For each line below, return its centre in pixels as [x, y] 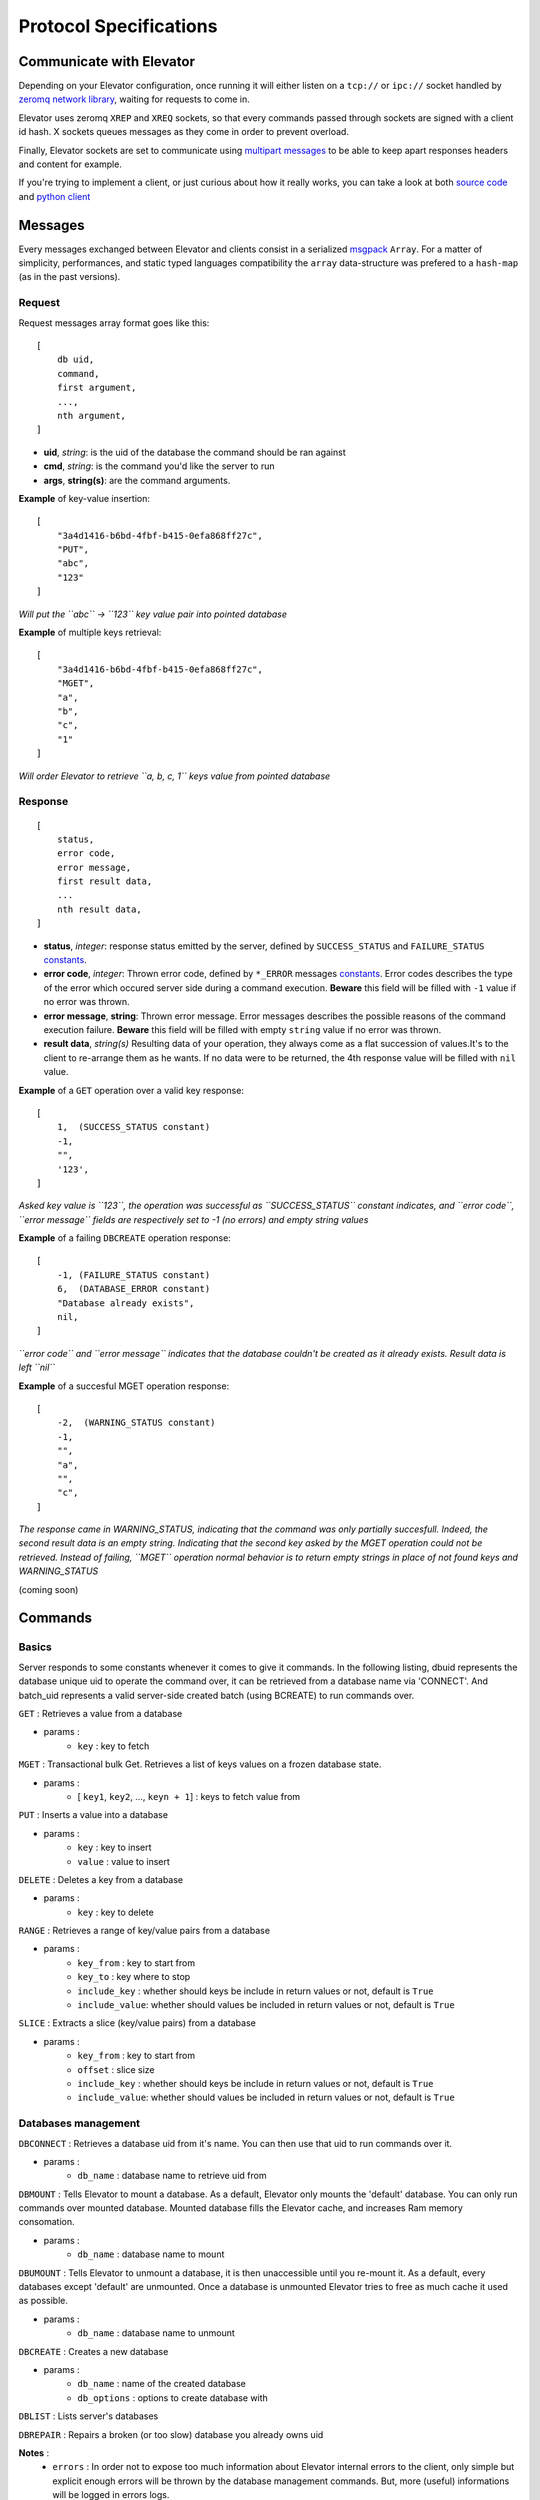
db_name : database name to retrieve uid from [172, 2176]
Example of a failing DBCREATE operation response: [125, 1238]
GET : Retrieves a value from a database [100, 1713]
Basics [35, 1647]
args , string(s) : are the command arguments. [137, 480]
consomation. [46, 2222]
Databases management [79, 2123]
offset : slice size [116, 2069]
